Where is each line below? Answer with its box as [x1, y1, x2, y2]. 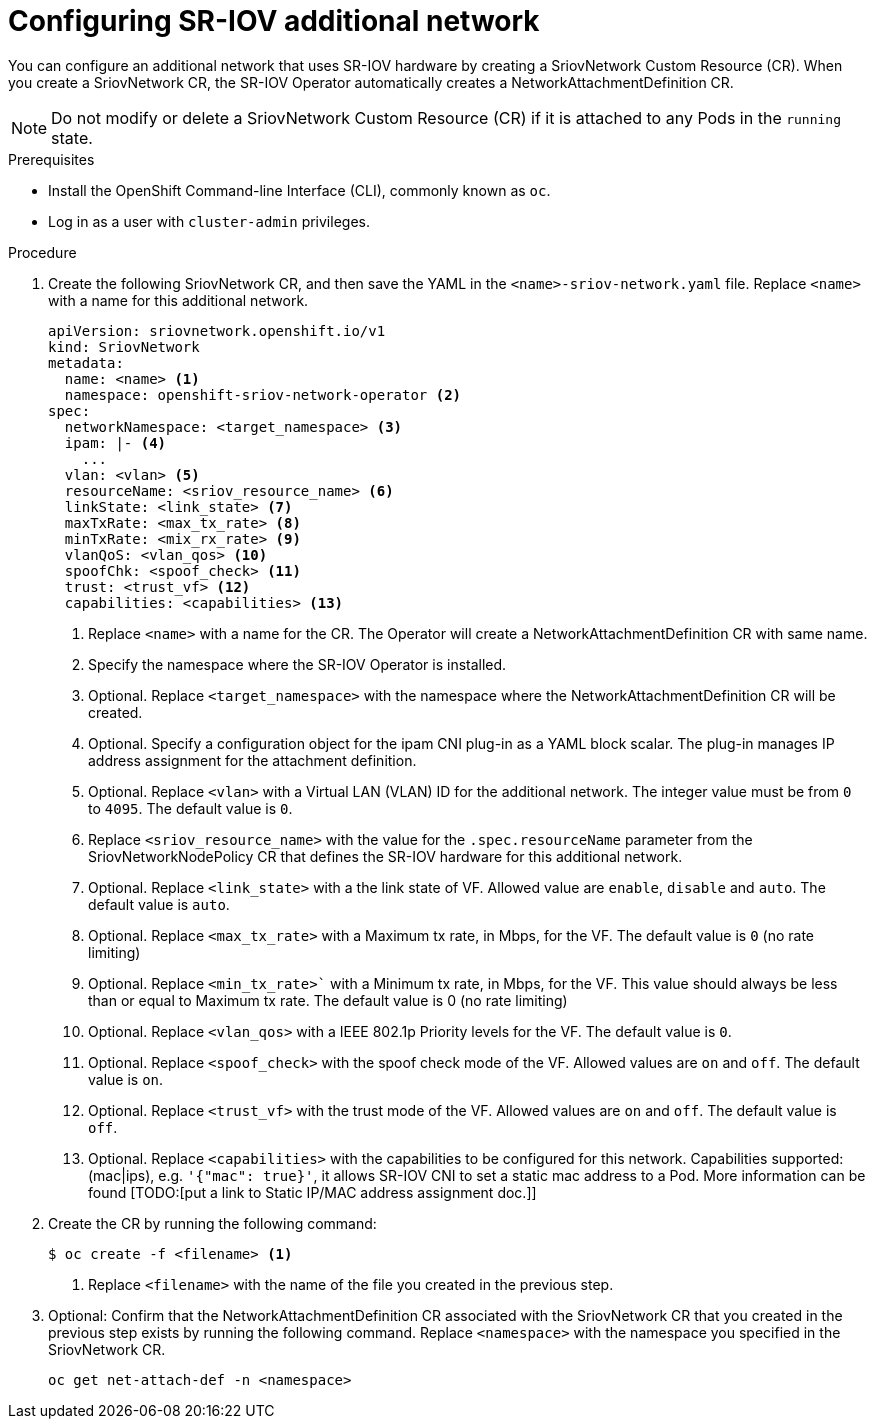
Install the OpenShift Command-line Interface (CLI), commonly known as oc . [48, 181, 551, 199]
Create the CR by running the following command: [48, 1214, 377, 1232]
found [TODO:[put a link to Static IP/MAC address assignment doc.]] [88, 1183, 537, 1201]
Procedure [8, 243, 77, 261]
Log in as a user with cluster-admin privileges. [48, 212, 370, 230]
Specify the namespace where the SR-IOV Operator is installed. [88, 655, 507, 673]
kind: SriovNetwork [48, 338, 200, 355]
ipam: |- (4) [64, 434, 167, 451]
